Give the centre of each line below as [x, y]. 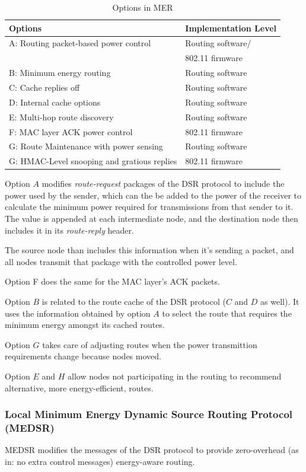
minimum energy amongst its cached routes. [85, 325]
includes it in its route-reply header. [69, 230]
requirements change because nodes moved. [83, 356]
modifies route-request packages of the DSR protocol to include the [163, 184]
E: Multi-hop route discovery [61, 117]
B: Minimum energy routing [60, 73]
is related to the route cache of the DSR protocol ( [134, 302]
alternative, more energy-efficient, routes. [79, 388]
